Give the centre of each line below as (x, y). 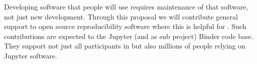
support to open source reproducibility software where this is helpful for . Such (125, 26)
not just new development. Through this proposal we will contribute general (121, 16)
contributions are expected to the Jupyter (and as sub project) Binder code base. (129, 36)
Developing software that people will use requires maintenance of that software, (126, 6)
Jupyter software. (31, 55)
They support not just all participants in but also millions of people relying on (125, 46)
